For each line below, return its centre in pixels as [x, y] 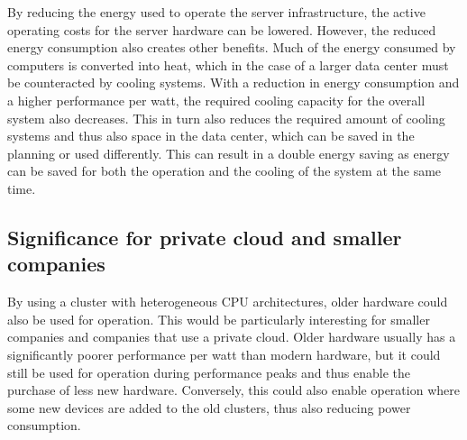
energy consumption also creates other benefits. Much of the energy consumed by [232, 47]
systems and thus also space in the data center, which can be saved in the [211, 136]
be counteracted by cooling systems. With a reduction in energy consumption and [233, 82]
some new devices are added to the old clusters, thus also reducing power [209, 407]
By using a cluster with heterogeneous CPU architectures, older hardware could [228, 302]
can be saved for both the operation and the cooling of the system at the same [224, 171]
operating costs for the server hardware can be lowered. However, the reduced [222, 29]
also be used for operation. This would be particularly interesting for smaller [219, 319]
